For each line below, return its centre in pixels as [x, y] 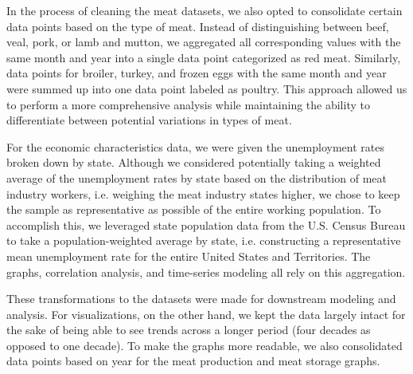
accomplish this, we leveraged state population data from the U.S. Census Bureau [206, 224]
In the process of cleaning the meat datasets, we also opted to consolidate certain [205, 10]
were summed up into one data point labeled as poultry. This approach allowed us [207, 88]
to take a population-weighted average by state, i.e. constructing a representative [204, 240]
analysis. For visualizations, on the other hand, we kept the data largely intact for [206, 314]
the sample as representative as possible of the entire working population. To [194, 209]
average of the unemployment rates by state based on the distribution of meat [197, 177]
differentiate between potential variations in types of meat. [149, 120]
